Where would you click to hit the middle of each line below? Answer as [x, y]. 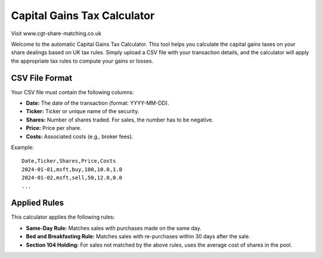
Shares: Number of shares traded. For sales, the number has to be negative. [120, 120]
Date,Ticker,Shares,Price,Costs [69, 161]
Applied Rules [38, 203]
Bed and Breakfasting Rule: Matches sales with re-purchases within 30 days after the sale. [138, 237]
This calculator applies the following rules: [63, 217]
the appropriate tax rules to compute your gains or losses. [82, 61]
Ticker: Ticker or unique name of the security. [83, 111]
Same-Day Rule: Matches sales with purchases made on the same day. [114, 228]
